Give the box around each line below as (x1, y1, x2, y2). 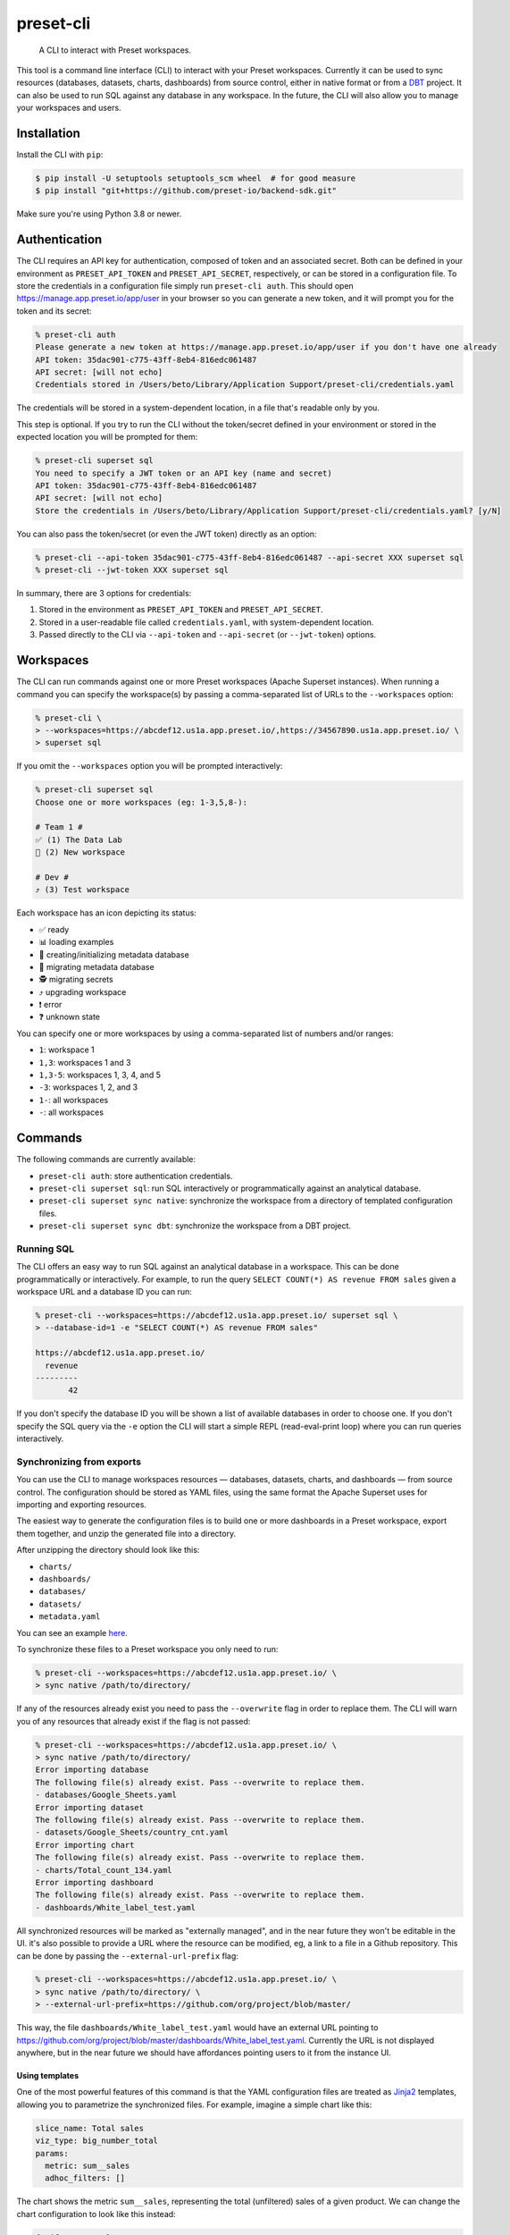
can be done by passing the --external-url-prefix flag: (16, 1950, 238, 1961)
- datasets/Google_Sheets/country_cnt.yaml (35, 1827, 230, 1837)
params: (35, 2148, 69, 2158)
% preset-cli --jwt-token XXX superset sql (35, 565, 230, 576)
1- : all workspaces (38, 1094, 109, 1105)
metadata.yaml (38, 1612, 101, 1622)
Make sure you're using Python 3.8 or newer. (16, 208, 182, 219)
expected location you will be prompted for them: (16, 432, 198, 443)
